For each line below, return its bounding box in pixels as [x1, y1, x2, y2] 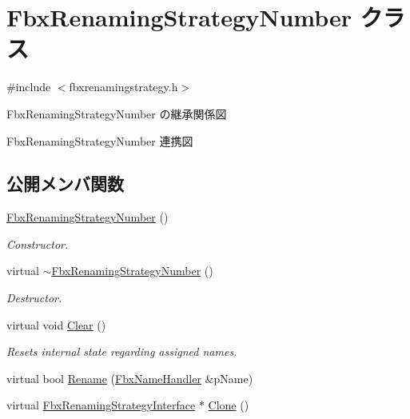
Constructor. [6, 235, 69, 252]
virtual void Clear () [6, 316, 106, 333]
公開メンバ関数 [6, 171, 124, 196]
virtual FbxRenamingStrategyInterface [6, 397, 196, 413]
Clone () [208, 397, 249, 413]
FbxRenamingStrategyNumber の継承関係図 [6, 105, 227, 122]
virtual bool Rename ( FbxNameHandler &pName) [6, 369, 253, 386]
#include [6, 78, 51, 95]
